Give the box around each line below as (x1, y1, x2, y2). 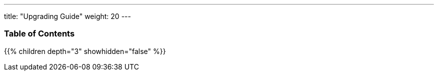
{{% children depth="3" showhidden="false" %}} (4, 46, 166, 55)
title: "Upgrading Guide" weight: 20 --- (4, 12, 131, 20)
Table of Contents (4, 28, 75, 39)
